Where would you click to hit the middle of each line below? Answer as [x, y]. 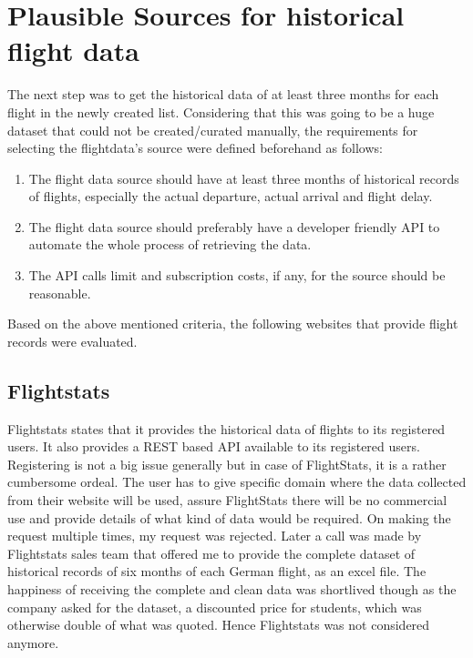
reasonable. [60, 293]
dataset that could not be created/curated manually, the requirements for [213, 130]
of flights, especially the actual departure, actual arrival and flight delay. [231, 196]
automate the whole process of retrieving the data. [170, 244]
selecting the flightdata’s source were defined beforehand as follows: [195, 148]
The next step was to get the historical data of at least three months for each [223, 94]
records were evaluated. [72, 341]
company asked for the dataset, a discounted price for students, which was [215, 607]
